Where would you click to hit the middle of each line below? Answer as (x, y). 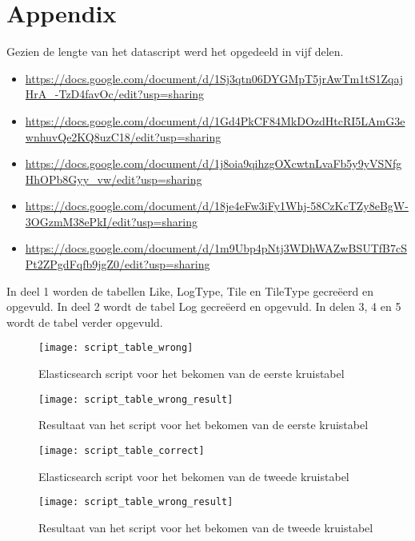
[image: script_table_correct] (122, 450)
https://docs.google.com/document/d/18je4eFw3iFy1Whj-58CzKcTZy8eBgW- (217, 206)
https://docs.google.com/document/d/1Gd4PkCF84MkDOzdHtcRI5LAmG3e (215, 120)
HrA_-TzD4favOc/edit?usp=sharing (115, 94)
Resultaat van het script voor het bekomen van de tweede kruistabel (206, 527)
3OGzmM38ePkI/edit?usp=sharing (111, 221)
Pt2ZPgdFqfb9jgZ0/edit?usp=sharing (118, 264)
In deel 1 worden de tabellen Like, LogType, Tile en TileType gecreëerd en (190, 290)
